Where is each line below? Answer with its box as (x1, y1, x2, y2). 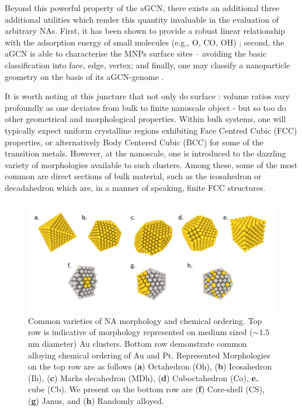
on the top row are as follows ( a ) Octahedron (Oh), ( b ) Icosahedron (28, 360, 272, 372)
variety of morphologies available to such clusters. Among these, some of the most (5, 158, 298, 170)
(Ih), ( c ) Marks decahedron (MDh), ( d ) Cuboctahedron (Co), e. (28, 371, 259, 384)
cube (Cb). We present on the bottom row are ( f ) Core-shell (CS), (28, 383, 265, 395)
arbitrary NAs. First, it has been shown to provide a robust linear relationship (5, 25, 286, 37)
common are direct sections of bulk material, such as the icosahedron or (5, 170, 262, 182)
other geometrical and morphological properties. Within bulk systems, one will (5, 113, 286, 125)
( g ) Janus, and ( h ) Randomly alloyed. (28, 394, 164, 406)
